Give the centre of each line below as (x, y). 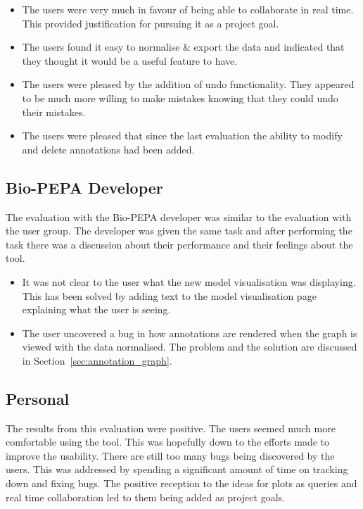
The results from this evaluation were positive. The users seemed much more (171, 428)
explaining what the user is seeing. (96, 309)
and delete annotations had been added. (108, 149)
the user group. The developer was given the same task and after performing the (179, 231)
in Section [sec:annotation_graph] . (97, 360)
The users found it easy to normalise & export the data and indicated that (183, 47)
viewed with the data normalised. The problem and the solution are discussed (190, 347)
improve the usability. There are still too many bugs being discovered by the (170, 455)
